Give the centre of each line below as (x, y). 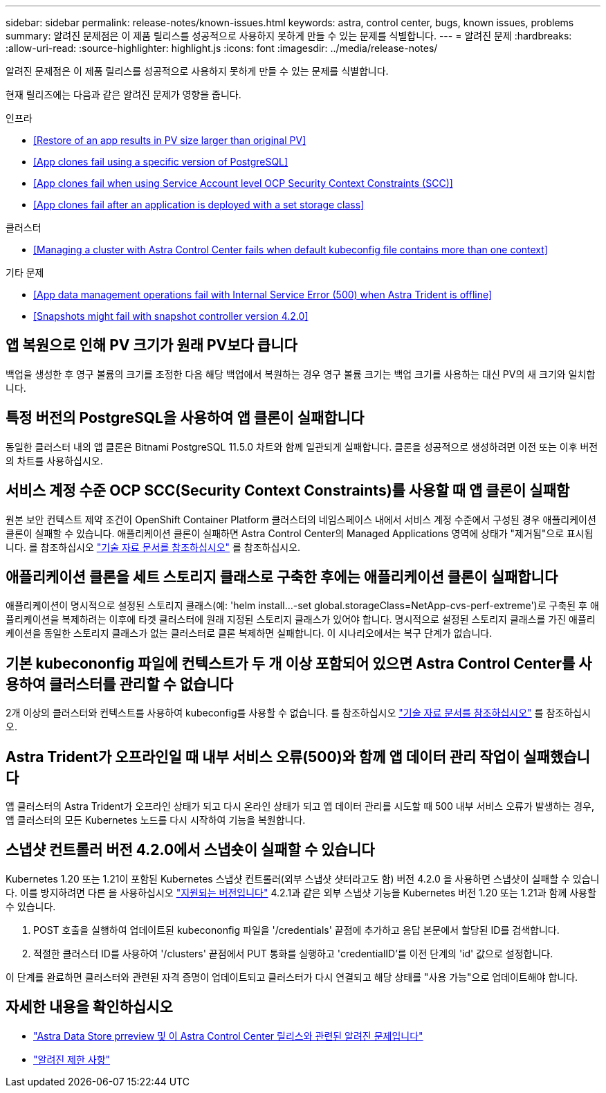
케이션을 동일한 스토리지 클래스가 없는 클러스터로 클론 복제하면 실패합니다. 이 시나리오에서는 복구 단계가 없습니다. (249, 633)
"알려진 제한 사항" (72, 1059)
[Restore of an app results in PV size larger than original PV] (170, 140)
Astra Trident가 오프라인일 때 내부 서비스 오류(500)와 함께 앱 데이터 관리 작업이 (263, 757)
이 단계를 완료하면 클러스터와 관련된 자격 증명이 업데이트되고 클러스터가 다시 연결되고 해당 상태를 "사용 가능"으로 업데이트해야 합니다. (292, 977)
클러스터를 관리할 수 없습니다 (141, 684)
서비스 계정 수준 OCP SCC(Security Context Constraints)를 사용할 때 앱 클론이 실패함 (288, 491)
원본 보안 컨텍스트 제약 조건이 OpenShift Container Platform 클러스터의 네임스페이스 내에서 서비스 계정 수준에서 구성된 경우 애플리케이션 (301, 519)
